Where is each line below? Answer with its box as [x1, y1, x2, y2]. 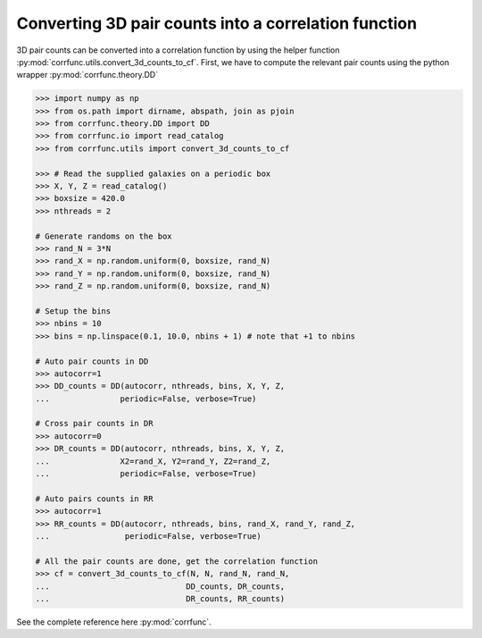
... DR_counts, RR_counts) [35, 593, 286, 603]
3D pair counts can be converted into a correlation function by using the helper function [16, 45, 340, 55]
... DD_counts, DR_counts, [35, 581, 286, 592]
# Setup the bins [35, 306, 112, 316]
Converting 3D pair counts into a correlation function [16, 13, 418, 33]
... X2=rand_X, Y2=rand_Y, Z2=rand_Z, [35, 456, 271, 466]
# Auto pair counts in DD [35, 356, 149, 366]
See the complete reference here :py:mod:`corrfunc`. [16, 617, 212, 627]
